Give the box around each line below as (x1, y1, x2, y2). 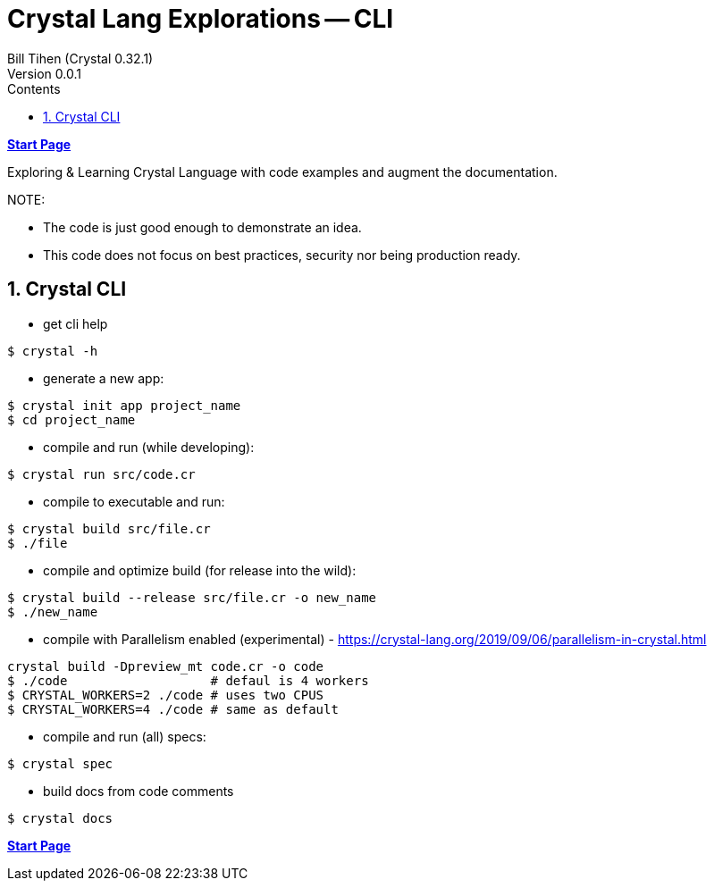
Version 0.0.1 (7, 65, 81, 81)
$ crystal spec (7, 756, 113, 771)
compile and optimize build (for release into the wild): (43, 562, 357, 578)
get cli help (43, 315, 108, 331)
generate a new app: (43, 370, 164, 386)
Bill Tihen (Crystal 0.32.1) (7, 50, 154, 66)
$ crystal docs (7, 810, 113, 825)
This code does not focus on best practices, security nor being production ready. (43, 247, 521, 263)
